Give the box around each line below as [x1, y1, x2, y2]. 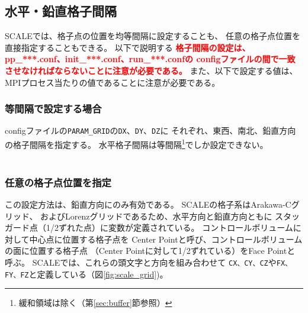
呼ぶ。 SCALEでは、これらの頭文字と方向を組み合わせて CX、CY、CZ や [5, 256, 277, 269]
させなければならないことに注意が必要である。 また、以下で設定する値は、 [5, 64, 298, 76]
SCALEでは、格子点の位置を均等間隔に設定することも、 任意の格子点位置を [5, 30, 300, 42]
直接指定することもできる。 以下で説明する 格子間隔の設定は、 [5, 41, 251, 53]
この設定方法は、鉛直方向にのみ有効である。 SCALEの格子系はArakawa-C [5, 198, 291, 211]
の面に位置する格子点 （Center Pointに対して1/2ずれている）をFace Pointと [5, 244, 296, 257]
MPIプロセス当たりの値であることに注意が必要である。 [5, 76, 220, 88]
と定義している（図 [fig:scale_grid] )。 [28, 267, 168, 280]
